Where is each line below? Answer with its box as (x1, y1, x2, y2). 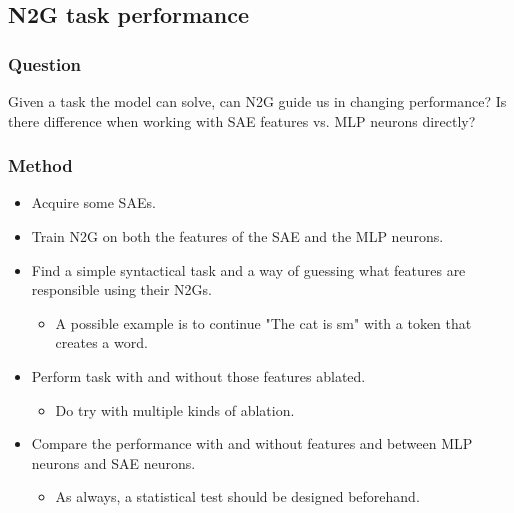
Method (8, 153, 73, 178)
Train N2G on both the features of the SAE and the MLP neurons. (31, 226, 444, 246)
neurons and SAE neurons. (31, 452, 196, 473)
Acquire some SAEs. (31, 192, 156, 213)
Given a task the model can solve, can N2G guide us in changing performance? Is (8, 91, 507, 111)
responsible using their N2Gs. (31, 279, 212, 300)
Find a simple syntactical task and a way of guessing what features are (31, 259, 466, 280)
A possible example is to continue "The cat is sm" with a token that (55, 312, 472, 333)
